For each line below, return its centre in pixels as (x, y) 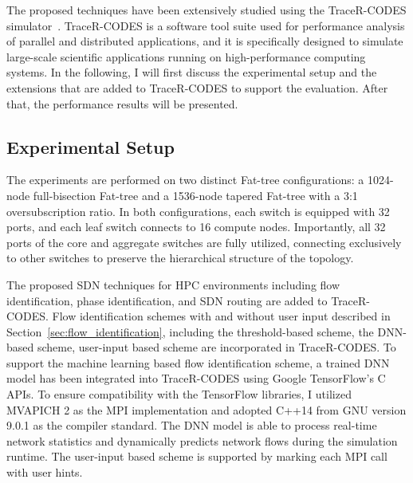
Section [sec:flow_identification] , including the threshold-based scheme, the (190, 331)
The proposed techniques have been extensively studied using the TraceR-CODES (206, 10)
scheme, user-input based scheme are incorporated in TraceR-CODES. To (216, 347)
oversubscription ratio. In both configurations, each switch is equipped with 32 (198, 211)
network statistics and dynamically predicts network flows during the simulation (202, 440)
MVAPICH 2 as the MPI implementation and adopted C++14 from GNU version (206, 409)
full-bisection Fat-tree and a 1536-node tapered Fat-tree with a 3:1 (195, 195)
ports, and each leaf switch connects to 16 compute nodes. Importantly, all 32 (196, 227)
